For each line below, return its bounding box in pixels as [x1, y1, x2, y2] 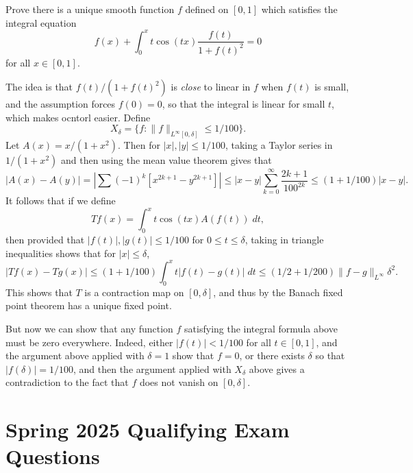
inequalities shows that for [5, 245, 116, 260]
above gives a [249, 361, 305, 376]
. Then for [118, 138, 160, 152]
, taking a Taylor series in [225, 138, 333, 152]
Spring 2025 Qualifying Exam [5, 415, 290, 444]
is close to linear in [171, 80, 251, 94]
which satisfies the [261, 2, 338, 16]
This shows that [5, 284, 73, 299]
